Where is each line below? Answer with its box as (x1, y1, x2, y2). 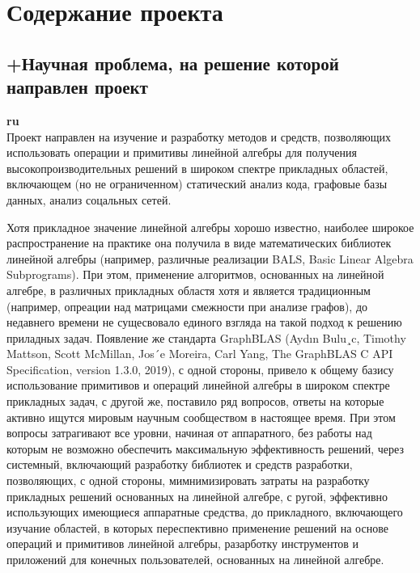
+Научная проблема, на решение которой (6, 50, 339, 75)
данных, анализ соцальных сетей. (6, 191, 172, 208)
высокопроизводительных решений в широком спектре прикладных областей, (6, 159, 388, 176)
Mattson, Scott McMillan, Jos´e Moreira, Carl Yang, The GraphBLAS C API (6, 345, 393, 362)
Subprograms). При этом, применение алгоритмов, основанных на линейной (6, 266, 384, 283)
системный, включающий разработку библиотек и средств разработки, (6, 456, 353, 473)
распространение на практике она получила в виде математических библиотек (6, 234, 392, 251)
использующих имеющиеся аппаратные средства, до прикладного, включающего (6, 503, 403, 520)
